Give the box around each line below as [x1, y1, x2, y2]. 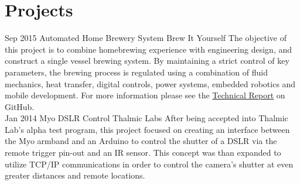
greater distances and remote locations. [5, 169, 145, 181]
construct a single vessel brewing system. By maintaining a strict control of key [5, 54, 289, 67]
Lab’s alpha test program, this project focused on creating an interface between [5, 123, 290, 135]
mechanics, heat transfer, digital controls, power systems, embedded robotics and [5, 77, 296, 90]
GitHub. [5, 100, 35, 112]
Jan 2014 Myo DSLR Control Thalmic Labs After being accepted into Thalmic [5, 112, 288, 124]
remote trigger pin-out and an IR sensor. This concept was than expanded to [5, 146, 281, 159]
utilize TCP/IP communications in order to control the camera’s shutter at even [5, 157, 294, 170]
